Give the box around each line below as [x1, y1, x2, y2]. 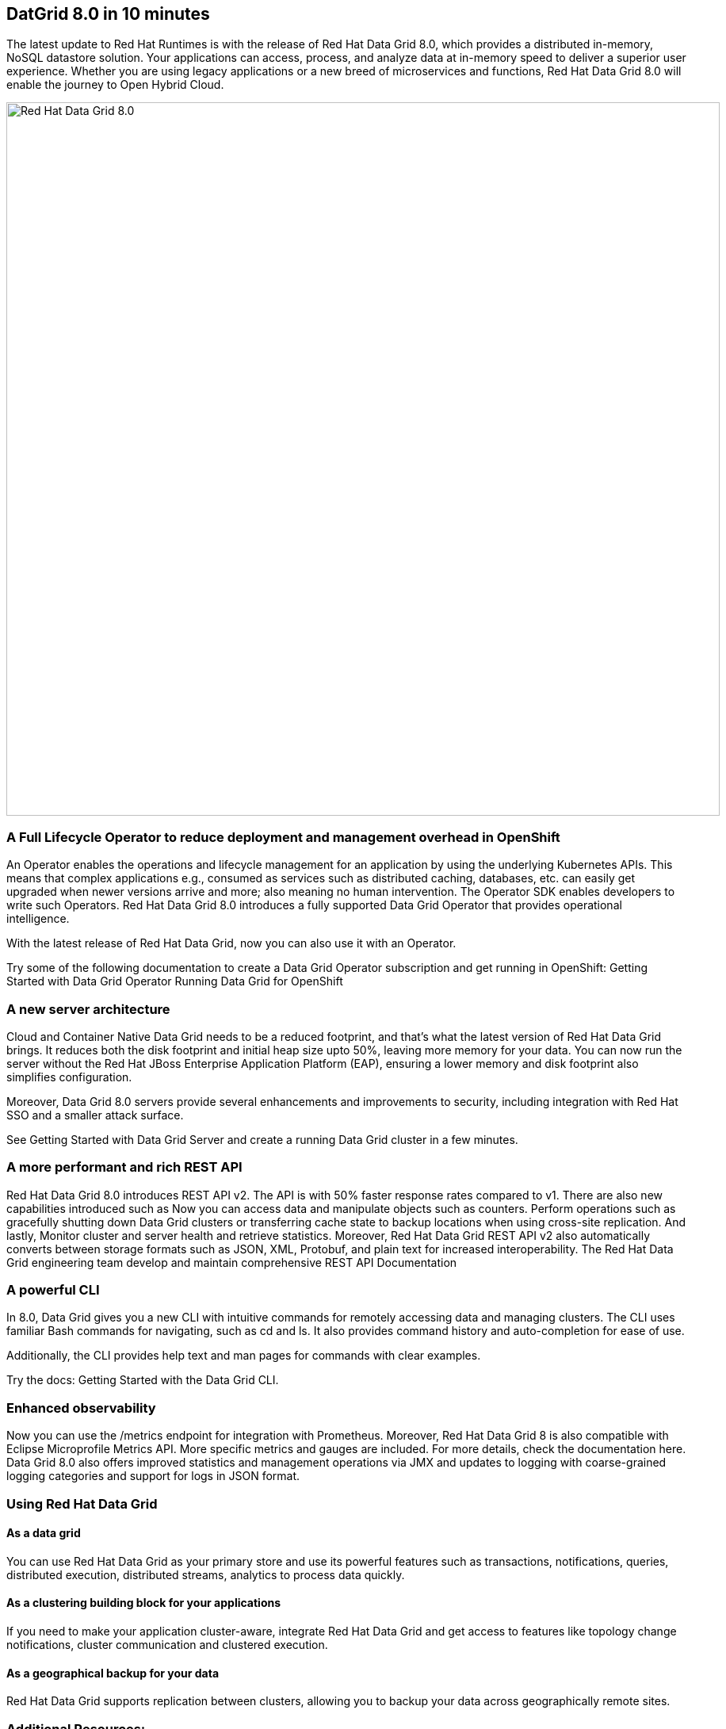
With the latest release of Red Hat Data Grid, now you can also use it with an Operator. [6, 936, 457, 951]
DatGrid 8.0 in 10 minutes [6, 4, 210, 24]
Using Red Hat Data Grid [6, 1495, 158, 1512]
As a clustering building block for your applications [6, 1596, 281, 1610]
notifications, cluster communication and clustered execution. [6, 1637, 328, 1651]
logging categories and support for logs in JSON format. [6, 1469, 300, 1483]
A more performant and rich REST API [6, 1159, 243, 1176]
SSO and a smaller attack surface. [6, 1107, 184, 1122]
